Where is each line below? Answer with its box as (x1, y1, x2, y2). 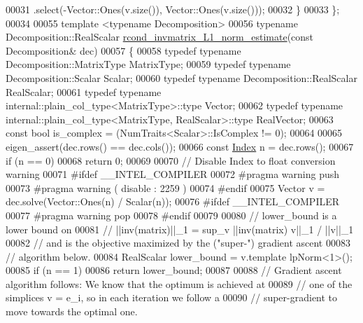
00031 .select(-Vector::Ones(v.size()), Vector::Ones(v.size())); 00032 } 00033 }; (6, 2, 340, 16)
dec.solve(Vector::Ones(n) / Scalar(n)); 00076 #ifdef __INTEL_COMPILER (6, 194, 340, 209)
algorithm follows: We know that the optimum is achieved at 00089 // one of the (6, 276, 353, 291)
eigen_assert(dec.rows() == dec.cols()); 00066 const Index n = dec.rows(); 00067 (6, 139, 354, 153)
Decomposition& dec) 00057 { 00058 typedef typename (6, 43, 241, 57)
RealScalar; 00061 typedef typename (6, 84, 162, 99)
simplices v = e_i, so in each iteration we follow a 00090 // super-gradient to (6, 290, 338, 305)
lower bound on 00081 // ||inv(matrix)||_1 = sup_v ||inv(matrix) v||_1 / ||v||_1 (6, 221, 354, 236)
